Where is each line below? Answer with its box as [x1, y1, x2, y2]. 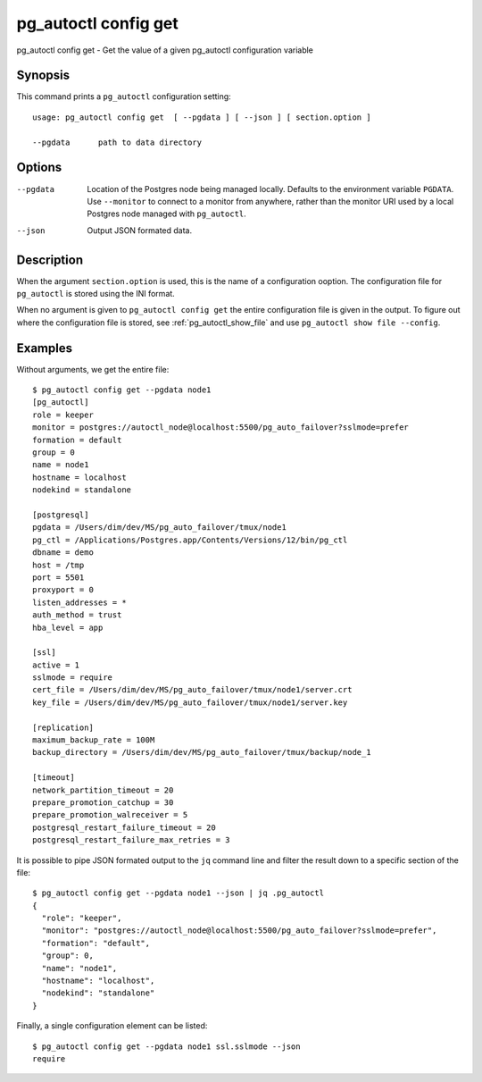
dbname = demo [32, 548, 94, 558]
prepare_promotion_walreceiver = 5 [32, 809, 188, 820]
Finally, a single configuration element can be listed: [16, 1020, 208, 1031]
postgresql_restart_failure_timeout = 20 [32, 822, 216, 833]
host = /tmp [32, 559, 85, 570]
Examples [16, 340, 73, 356]
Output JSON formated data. [87, 224, 192, 236]
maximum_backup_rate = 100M [32, 735, 155, 745]
